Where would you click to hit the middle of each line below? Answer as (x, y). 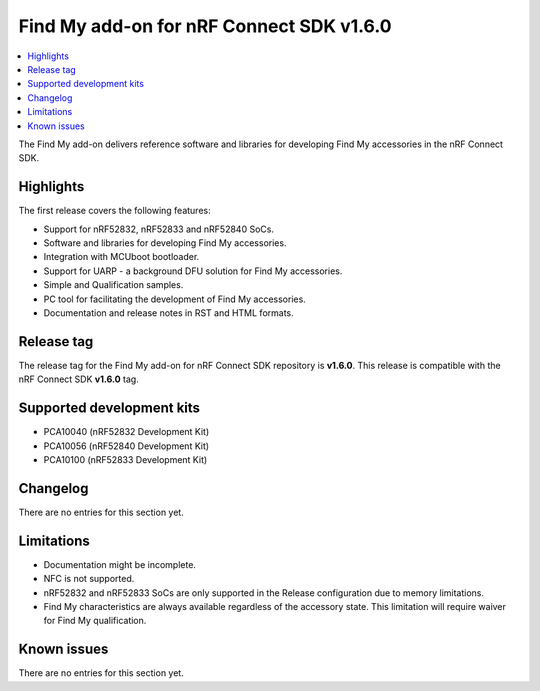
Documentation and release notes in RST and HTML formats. (168, 312)
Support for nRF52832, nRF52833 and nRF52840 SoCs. (159, 229)
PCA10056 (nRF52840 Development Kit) (126, 446)
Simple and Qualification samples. (113, 285)
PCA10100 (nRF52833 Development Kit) (125, 459)
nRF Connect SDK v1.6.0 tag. (78, 379)
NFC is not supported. (89, 579)
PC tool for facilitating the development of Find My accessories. (175, 299)
